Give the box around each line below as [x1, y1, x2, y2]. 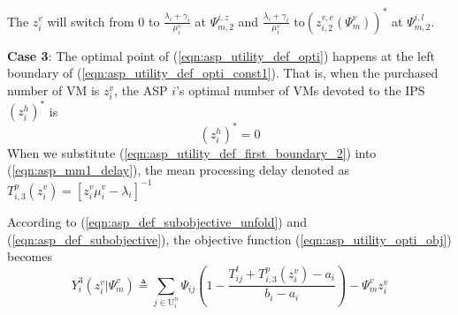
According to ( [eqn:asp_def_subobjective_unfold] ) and [7, 212, 308, 230]
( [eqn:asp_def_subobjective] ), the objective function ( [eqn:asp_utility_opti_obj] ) [7, 229, 452, 248]
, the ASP [114, 80, 168, 99]
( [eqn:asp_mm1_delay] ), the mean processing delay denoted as [7, 161, 349, 179]
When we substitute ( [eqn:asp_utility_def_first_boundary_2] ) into [7, 143, 377, 161]
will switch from [47, 11, 134, 30]
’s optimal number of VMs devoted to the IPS [176, 80, 425, 99]
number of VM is [7, 80, 100, 99]
